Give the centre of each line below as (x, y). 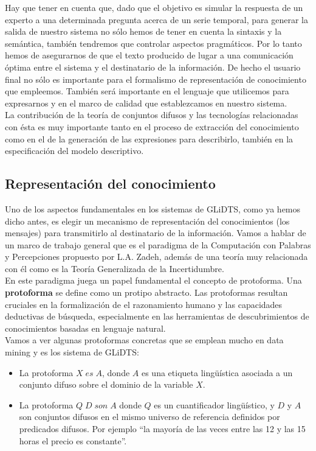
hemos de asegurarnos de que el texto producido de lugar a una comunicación (149, 55)
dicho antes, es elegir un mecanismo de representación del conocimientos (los (147, 221)
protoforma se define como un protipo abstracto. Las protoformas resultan (146, 292)
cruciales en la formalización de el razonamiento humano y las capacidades (144, 304)
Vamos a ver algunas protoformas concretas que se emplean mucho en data (144, 340)
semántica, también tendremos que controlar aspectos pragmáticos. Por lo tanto (153, 43)
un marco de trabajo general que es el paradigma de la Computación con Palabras (158, 244)
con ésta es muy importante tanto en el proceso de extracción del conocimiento (152, 126)
